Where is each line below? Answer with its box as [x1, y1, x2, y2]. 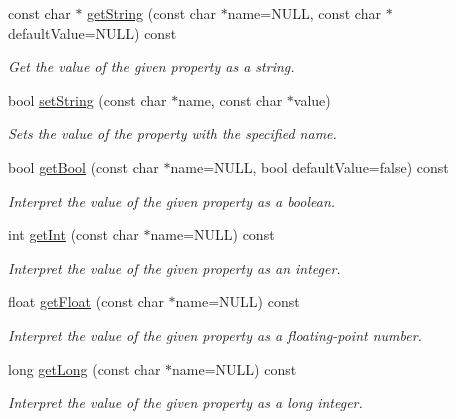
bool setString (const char [8, 89, 167, 110]
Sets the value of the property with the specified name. [8, 123, 337, 144]
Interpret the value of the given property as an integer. [8, 257, 341, 278]
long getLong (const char [8, 358, 161, 379]
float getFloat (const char [8, 291, 164, 312]
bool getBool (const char [8, 156, 159, 177]
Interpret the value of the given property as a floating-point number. [8, 324, 422, 345]
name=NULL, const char [227, 3, 381, 23]
